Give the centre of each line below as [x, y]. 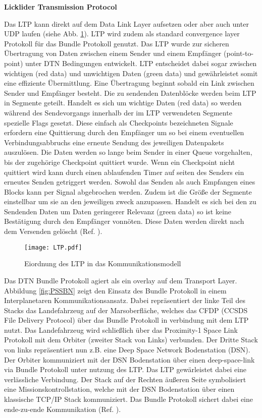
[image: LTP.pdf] [53, 247]
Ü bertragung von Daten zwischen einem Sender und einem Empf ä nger [113, 53]
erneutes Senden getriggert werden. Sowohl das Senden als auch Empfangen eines [130, 182]
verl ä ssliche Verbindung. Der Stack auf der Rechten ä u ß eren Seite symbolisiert [125, 379]
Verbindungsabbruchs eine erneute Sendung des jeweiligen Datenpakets [114, 142]
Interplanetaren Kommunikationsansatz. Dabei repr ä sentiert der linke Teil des [125, 300]
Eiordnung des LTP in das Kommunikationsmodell [103, 263]
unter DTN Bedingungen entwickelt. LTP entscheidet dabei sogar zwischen [141, 63]
